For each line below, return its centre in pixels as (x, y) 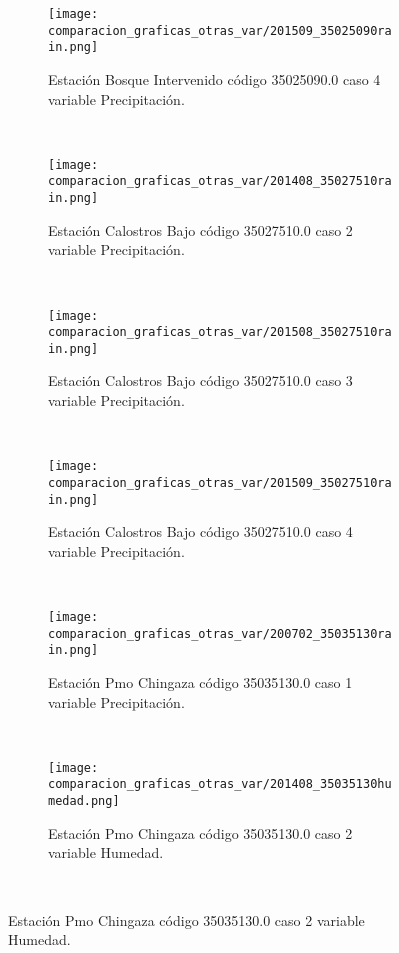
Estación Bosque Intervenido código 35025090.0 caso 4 (214, 78)
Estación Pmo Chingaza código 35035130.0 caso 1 (200, 681)
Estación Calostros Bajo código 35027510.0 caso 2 (200, 229)
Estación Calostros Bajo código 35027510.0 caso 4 (200, 531)
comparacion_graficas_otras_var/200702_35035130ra (220, 633)
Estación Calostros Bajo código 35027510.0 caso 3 (200, 380)
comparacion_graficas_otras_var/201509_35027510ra (220, 482)
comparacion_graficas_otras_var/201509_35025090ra (220, 30)
